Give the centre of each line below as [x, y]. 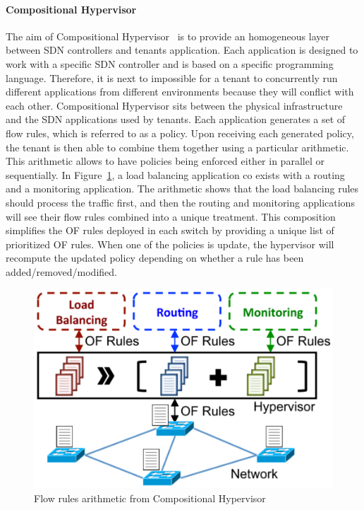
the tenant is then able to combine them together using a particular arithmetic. [177, 147]
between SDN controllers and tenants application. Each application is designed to [182, 50]
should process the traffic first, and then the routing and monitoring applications [180, 202]
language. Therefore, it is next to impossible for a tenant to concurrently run [172, 77]
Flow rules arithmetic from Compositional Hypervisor [150, 498]
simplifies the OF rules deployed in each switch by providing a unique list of [170, 230]
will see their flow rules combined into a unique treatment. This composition [171, 216]
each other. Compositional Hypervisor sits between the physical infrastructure [174, 105]
